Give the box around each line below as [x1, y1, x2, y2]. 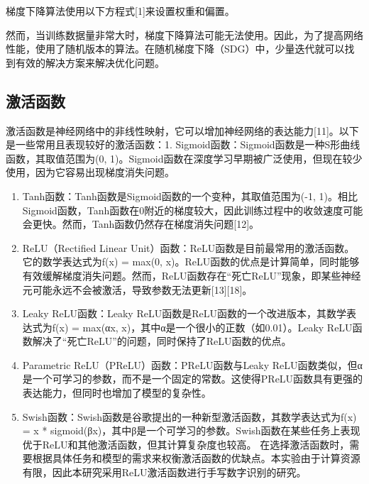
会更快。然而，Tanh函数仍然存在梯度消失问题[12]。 [22, 216, 260, 231]
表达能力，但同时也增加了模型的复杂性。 [22, 385, 211, 400]
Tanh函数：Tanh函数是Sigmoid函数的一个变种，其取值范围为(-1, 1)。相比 [22, 188, 358, 203]
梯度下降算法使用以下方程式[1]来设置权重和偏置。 [6, 4, 235, 18]
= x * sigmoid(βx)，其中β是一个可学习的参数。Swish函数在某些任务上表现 [22, 423, 360, 438]
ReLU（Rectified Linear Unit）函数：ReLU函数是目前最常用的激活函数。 [22, 240, 355, 255]
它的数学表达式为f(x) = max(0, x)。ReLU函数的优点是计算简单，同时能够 [22, 254, 360, 269]
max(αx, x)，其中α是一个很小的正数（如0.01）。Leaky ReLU [82, 319, 353, 334]
